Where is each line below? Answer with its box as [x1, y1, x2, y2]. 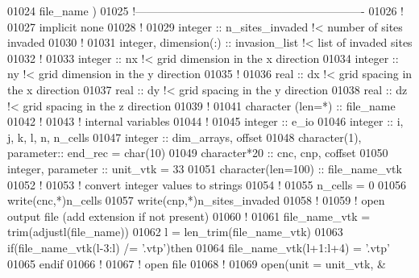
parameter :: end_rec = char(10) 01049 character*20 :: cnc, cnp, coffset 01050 [7, 144, 388, 161]
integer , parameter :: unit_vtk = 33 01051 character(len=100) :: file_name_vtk [7, 160, 402, 176]
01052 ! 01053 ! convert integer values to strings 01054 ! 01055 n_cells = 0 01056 [7, 176, 407, 193]
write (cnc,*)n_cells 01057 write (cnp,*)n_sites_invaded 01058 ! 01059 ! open [7, 192, 385, 209]
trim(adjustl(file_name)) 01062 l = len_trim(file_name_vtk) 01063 [7, 223, 343, 240]
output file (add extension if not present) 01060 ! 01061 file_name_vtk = [7, 207, 371, 224]
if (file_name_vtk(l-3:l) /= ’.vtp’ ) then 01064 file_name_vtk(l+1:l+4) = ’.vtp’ [7, 239, 390, 255]
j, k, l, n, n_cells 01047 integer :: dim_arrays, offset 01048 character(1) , [7, 128, 362, 145]
